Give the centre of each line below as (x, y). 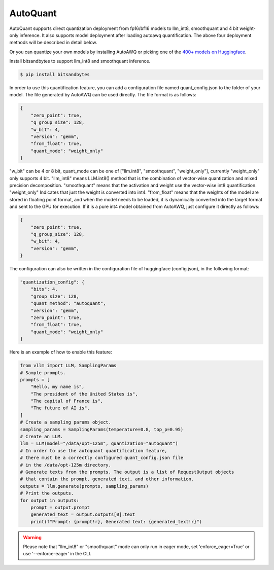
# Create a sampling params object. (66, 422)
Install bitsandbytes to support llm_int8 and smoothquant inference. (80, 61)
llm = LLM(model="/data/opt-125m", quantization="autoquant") (99, 443)
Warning (32, 537)
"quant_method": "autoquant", (68, 304)
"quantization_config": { (52, 282)
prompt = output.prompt (60, 507)
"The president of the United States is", (84, 394)
